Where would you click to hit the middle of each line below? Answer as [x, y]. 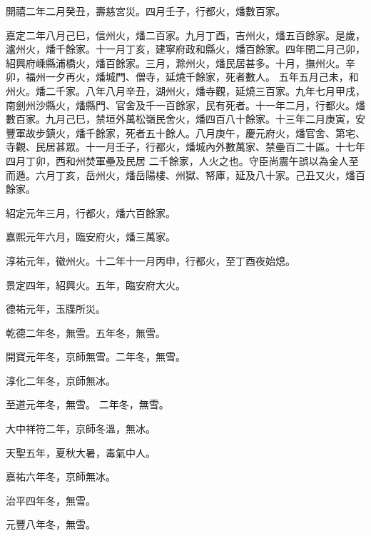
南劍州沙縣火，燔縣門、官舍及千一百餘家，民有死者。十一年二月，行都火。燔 [185, 105]
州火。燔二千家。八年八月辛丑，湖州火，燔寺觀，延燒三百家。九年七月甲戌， [185, 90]
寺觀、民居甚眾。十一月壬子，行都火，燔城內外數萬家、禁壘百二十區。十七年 [185, 147]
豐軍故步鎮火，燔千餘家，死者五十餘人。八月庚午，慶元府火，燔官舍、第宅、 [185, 132]
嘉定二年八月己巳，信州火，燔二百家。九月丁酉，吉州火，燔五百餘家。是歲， [185, 35]
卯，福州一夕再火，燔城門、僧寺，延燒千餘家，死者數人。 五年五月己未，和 [182, 77]
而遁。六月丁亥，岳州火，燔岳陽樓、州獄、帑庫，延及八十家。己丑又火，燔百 [185, 175]
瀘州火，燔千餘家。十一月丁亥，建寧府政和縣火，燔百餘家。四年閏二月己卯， [185, 49]
